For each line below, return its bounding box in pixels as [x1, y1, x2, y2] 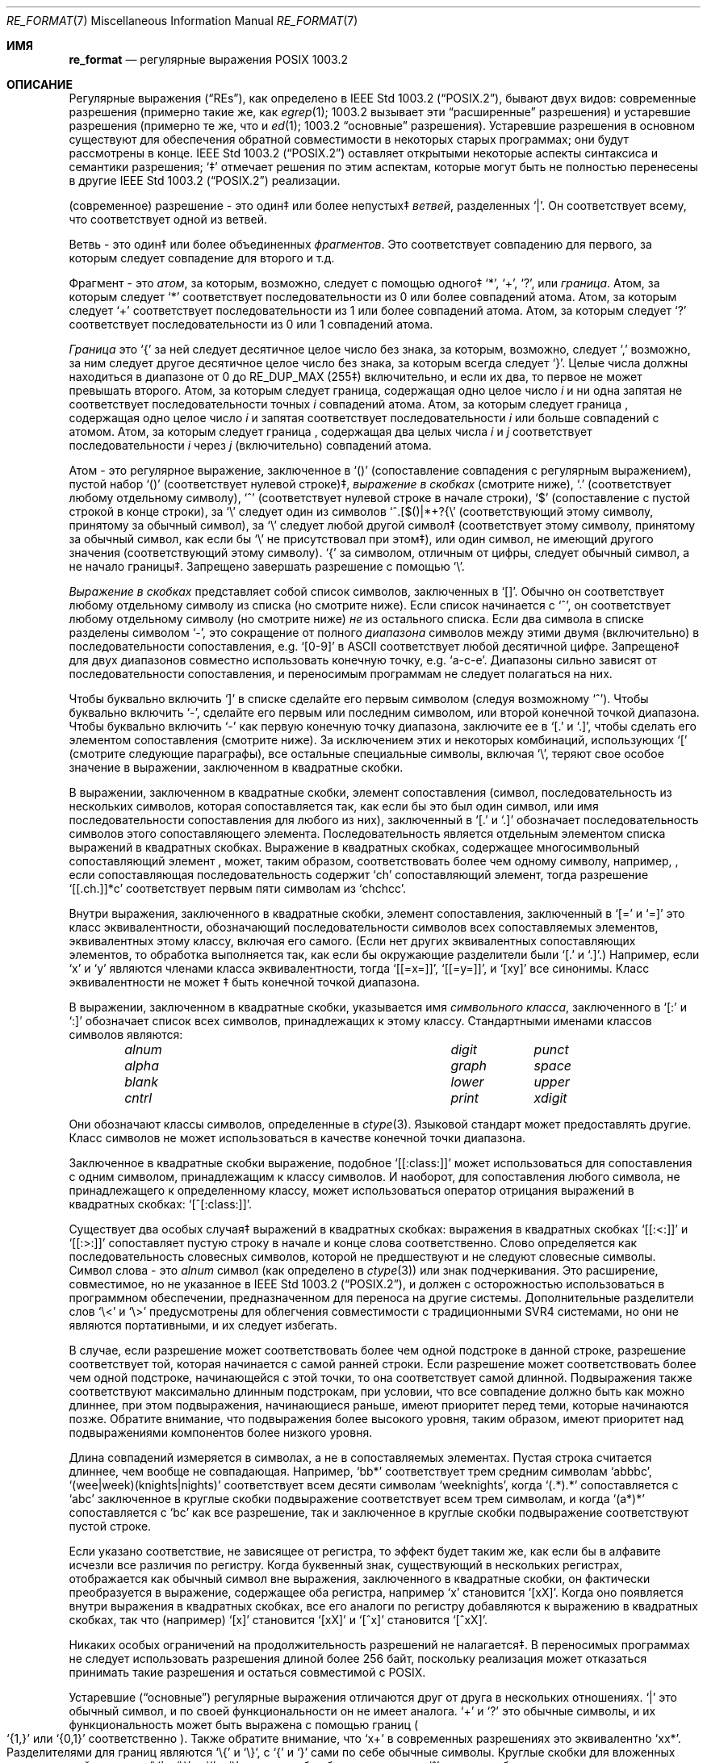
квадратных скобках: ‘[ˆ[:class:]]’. [69, 1197, 253, 1211]
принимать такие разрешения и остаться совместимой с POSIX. [69, 1665, 426, 1679]
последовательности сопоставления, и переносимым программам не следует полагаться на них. [69, 667, 613, 680]
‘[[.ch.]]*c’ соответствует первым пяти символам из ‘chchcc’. [69, 881, 406, 895]
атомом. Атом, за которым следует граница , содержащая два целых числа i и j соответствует [69, 425, 592, 438]
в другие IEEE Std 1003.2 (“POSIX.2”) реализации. [69, 174, 341, 187]
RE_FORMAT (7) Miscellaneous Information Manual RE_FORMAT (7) [6, 14, 358, 27]
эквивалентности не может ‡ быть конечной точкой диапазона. [69, 975, 420, 989]
